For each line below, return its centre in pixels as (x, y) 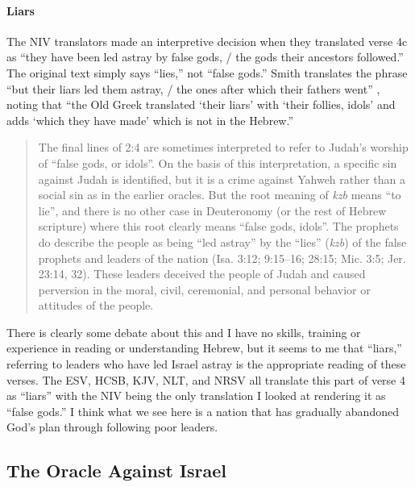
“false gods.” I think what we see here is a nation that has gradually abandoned (203, 411)
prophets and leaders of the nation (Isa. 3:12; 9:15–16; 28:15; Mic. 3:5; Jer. (222, 258)
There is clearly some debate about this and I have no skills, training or (184, 332)
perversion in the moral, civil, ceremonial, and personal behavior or (204, 289)
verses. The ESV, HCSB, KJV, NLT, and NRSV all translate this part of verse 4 (206, 379)
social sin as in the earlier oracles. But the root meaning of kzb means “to (220, 195)
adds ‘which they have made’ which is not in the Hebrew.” (150, 120)
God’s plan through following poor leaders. (112, 427)
